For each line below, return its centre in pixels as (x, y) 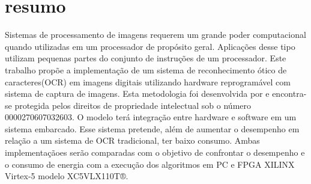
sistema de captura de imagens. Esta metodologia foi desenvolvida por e (137, 94)
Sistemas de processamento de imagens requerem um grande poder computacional (155, 35)
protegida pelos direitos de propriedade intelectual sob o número (133, 105)
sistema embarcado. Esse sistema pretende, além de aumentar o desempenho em (152, 128)
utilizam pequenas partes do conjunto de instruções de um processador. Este (146, 58)
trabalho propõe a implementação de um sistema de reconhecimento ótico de (146, 69)
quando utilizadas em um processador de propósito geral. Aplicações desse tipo (150, 46)
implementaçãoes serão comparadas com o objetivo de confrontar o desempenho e (155, 152)
